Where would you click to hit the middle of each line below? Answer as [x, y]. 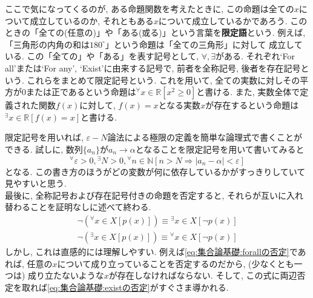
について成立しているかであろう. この [233, 20]
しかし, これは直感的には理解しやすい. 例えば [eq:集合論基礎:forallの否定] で [151, 252]
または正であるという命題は [81, 92]
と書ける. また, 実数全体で [248, 92]
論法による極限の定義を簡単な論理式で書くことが [205, 137]
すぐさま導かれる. [193, 287]
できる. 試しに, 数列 [44, 149]
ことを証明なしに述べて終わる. [91, 207]
